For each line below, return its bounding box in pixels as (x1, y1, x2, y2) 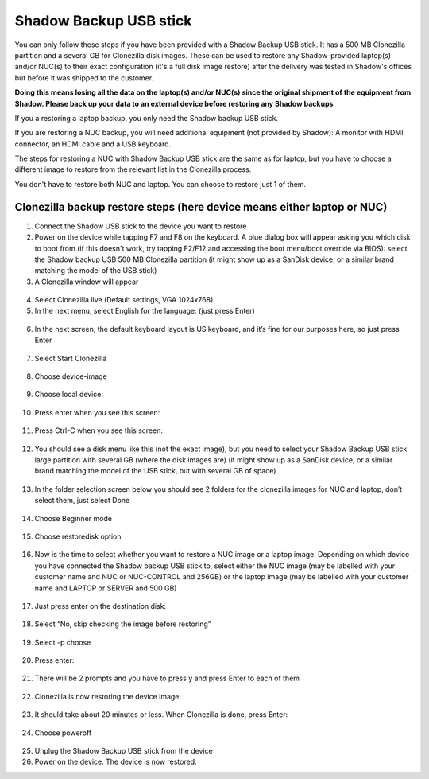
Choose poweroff (34, 728, 92, 738)
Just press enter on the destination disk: (34, 601, 167, 610)
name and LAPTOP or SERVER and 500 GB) (34, 583, 177, 593)
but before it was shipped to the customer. (14, 72, 154, 83)
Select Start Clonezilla (34, 353, 107, 363)
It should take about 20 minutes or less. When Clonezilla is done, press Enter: (34, 710, 288, 719)
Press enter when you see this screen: (34, 407, 160, 417)
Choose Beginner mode (34, 513, 113, 523)
